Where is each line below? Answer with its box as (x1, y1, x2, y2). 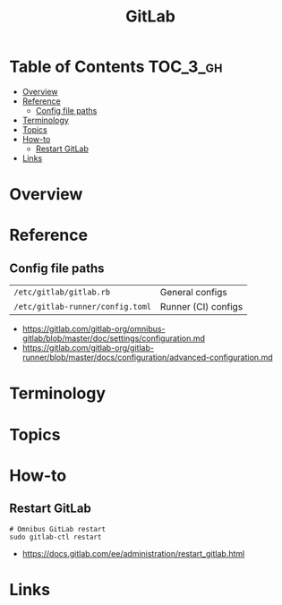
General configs (159, 286, 227, 299)
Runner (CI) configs (159, 301, 244, 313)
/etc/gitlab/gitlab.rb (13, 287, 110, 297)
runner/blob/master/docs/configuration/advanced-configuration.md (21, 352, 273, 363)
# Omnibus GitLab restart (9, 524, 106, 533)
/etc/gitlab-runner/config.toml (13, 302, 152, 312)
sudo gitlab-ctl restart (9, 533, 102, 541)
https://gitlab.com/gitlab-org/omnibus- (21, 324, 166, 335)
